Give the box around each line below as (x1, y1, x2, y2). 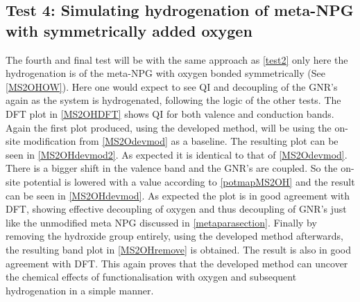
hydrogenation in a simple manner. (6, 283, 154, 297)
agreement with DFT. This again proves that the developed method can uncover (6, 256, 348, 270)
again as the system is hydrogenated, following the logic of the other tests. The (6, 93, 341, 107)
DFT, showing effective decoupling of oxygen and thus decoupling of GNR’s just (6, 202, 347, 216)
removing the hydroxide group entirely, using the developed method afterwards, (6, 229, 343, 243)
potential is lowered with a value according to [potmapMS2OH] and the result (23, 174, 355, 188)
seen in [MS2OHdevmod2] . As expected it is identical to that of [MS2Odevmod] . (6, 147, 348, 161)
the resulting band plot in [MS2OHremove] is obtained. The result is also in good (6, 242, 351, 256)
